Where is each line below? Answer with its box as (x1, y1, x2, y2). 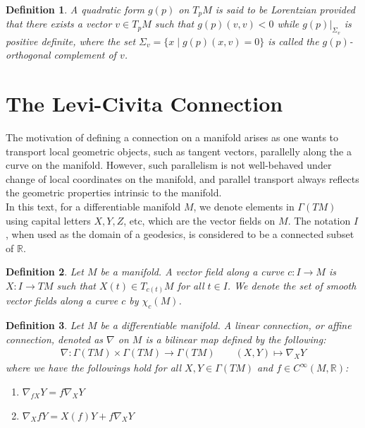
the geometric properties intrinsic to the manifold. (6, 185, 222, 200)
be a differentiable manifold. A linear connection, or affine (100, 318, 352, 333)
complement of (54, 47, 116, 62)
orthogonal (6, 47, 51, 62)
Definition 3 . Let (6, 318, 84, 333)
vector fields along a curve (6, 293, 118, 308)
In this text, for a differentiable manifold (6, 198, 181, 213)
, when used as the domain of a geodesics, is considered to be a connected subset (6, 227, 354, 242)
